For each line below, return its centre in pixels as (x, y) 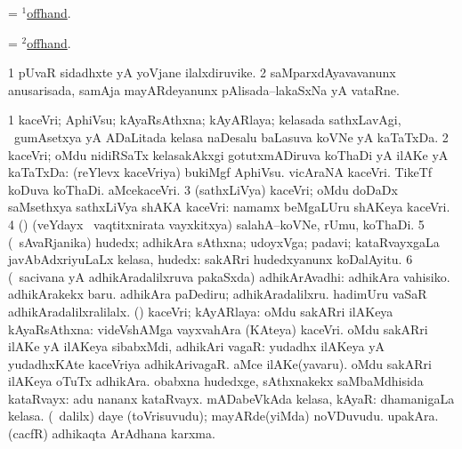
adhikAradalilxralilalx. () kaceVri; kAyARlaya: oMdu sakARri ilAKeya (201, 311)
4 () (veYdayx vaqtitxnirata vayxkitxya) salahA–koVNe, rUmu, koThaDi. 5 (216, 224)
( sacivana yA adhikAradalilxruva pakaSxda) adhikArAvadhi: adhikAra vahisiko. (229, 276)
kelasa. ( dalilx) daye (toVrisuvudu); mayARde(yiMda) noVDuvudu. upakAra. (223, 416)
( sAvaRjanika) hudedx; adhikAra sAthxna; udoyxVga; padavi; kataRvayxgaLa (224, 241)
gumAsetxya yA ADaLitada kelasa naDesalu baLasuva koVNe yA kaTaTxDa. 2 (231, 136)
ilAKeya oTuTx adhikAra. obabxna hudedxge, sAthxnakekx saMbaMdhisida (216, 381)
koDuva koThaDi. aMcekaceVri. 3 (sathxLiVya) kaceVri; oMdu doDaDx (203, 189)
